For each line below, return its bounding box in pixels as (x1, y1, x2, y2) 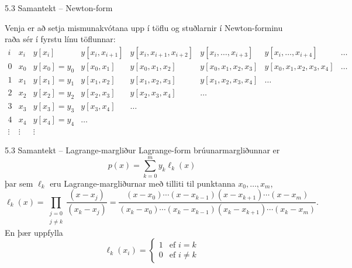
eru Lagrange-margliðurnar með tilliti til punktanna (50, 177, 236, 189)
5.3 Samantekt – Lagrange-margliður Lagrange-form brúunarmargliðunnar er (5, 143, 280, 156)
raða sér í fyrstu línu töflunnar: (5, 33, 116, 45)
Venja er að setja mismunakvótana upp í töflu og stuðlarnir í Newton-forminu (5, 21, 283, 33)
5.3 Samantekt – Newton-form (5, 2, 113, 13)
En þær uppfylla (5, 226, 63, 238)
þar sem (5, 177, 33, 189)
